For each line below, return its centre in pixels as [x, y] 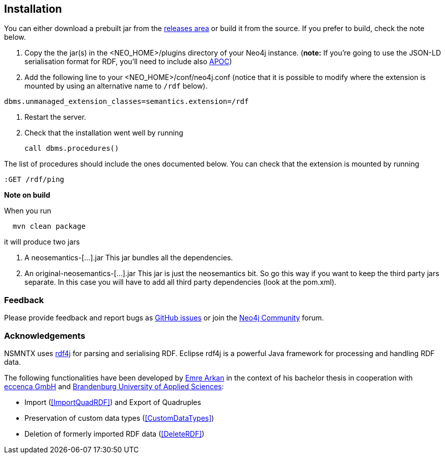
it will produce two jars [42, 242]
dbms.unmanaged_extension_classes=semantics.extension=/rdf [127, 102]
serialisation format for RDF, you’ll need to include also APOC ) [128, 62]
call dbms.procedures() [72, 149]
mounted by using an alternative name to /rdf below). [116, 86]
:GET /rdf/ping [34, 180]
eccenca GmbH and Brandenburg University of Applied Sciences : [114, 386]
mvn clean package [49, 226]
